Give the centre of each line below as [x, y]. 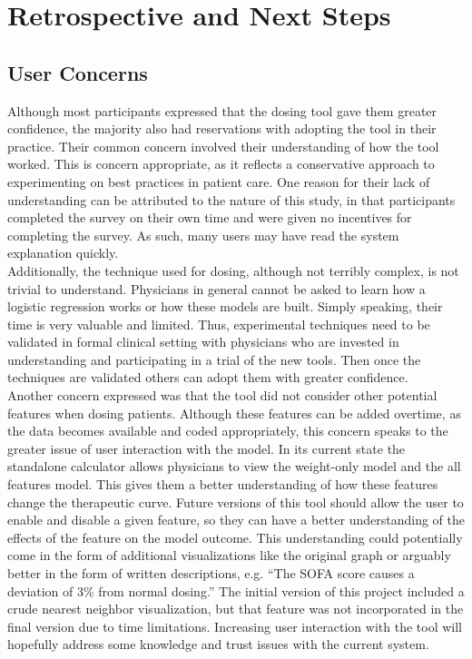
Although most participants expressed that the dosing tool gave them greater [222, 110]
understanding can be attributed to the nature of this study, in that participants [231, 199]
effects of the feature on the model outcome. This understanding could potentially [235, 537]
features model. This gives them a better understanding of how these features [223, 484]
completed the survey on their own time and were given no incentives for [210, 217]
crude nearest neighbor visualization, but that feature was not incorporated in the [236, 609]
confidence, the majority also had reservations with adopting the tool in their [222, 128]
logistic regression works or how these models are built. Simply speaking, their [225, 306]
